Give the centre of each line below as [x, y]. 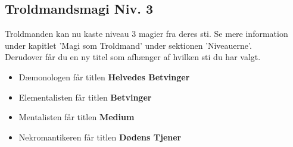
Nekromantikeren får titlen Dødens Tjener [100, 137]
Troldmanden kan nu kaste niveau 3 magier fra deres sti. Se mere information [146, 34]
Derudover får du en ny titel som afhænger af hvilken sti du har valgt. [133, 57]
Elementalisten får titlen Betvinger [85, 97]
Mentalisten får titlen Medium [77, 117]
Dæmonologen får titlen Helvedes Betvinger [104, 76]
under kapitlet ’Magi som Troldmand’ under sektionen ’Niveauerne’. [128, 45]
